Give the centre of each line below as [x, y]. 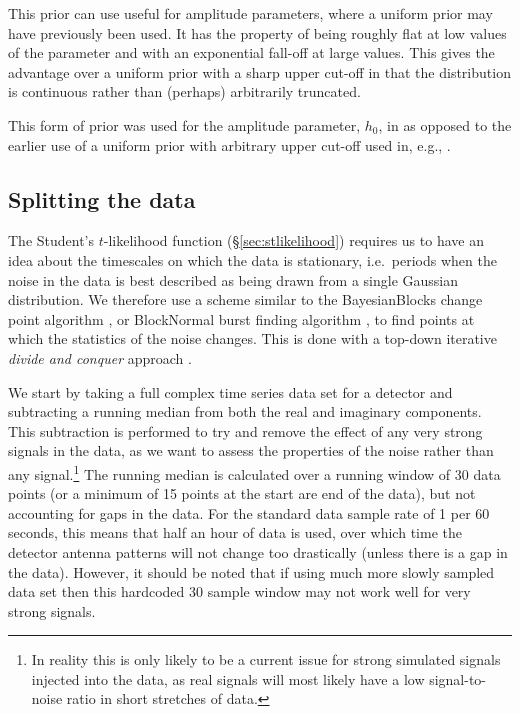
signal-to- [458, 678]
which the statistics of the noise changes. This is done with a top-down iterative [252, 338]
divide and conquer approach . [100, 357]
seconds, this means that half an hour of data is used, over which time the [235, 532]
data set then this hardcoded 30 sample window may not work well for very [239, 591]
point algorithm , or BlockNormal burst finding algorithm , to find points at [241, 318]
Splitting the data [102, 198]
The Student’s [51, 240]
